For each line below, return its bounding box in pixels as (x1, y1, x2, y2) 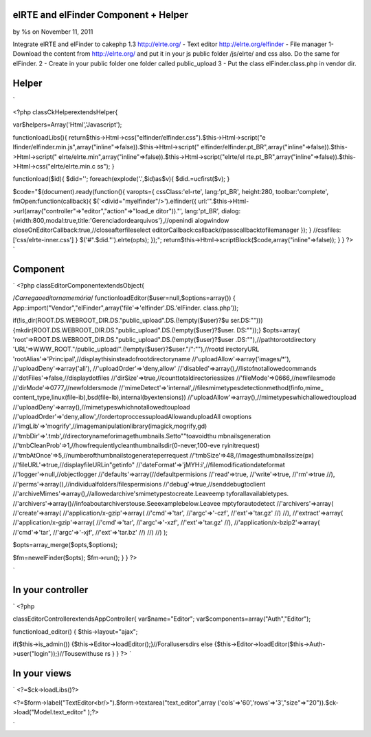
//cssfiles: (313, 226, 341, 234)
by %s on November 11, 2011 (12, 28, 93, 36)
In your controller (12, 584, 89, 595)
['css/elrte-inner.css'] (12, 235, 74, 244)
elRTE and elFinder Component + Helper (12, 9, 189, 21)
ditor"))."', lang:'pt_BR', (155, 206, 220, 215)
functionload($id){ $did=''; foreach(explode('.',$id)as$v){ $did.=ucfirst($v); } (12, 175, 230, 183)
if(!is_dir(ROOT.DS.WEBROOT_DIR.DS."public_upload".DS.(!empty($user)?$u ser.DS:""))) (12, 317, 264, 325)
